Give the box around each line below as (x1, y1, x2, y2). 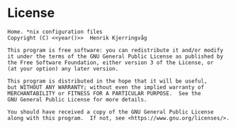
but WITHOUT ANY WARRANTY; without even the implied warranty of (7, 83, 204, 91)
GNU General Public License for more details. (7, 96, 147, 103)
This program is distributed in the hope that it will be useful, (7, 78, 208, 85)
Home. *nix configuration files (7, 28, 103, 35)
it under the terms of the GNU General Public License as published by (7, 53, 223, 60)
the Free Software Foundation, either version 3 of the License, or (7, 59, 214, 66)
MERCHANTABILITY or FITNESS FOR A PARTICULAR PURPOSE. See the (7, 90, 201, 97)
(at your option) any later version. (7, 65, 119, 72)
